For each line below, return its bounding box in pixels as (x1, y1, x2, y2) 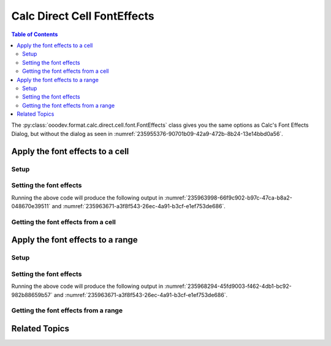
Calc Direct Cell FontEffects (11, 9, 154, 23)
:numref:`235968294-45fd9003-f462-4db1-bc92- (164, 282, 292, 290)
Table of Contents (11, 31, 58, 38)
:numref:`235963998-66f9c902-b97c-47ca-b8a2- (164, 194, 292, 201)
